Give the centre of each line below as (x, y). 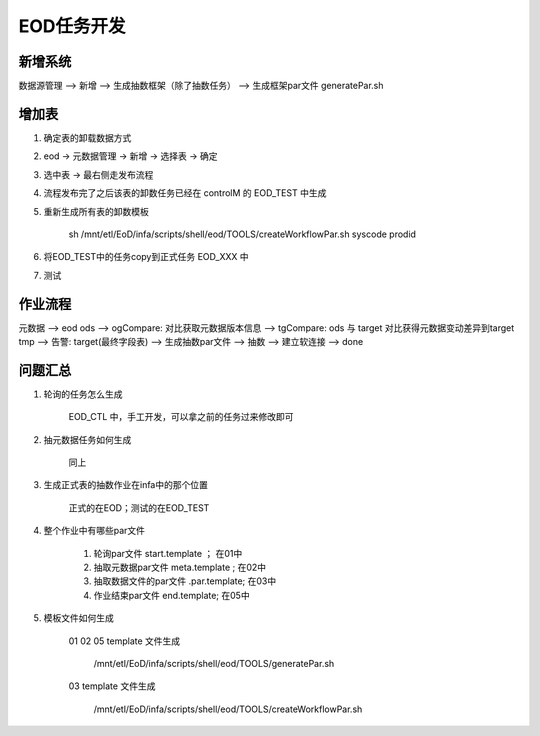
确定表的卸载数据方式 (87, 137)
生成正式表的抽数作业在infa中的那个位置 (126, 485)
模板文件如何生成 (78, 618)
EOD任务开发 (72, 26)
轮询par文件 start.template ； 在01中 (168, 553)
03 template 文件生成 (112, 686)
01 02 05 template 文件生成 (124, 641)
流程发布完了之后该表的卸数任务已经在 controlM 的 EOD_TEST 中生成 (185, 193)
